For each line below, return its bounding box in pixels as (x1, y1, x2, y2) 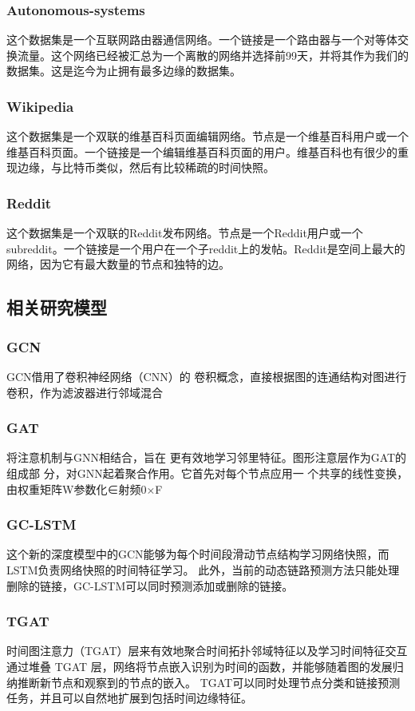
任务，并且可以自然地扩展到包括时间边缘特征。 (6, 689, 252, 706)
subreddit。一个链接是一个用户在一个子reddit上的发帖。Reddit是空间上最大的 (6, 240, 405, 256)
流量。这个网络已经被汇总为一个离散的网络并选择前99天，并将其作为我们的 (17, 46, 409, 63)
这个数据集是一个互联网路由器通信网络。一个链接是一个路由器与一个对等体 (6, 31, 397, 48)
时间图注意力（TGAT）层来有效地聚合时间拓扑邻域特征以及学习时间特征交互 (6, 642, 408, 659)
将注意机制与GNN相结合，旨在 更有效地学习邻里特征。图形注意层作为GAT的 (6, 449, 407, 466)
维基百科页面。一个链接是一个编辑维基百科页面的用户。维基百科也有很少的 (6, 143, 397, 160)
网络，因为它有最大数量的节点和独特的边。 (6, 256, 230, 272)
